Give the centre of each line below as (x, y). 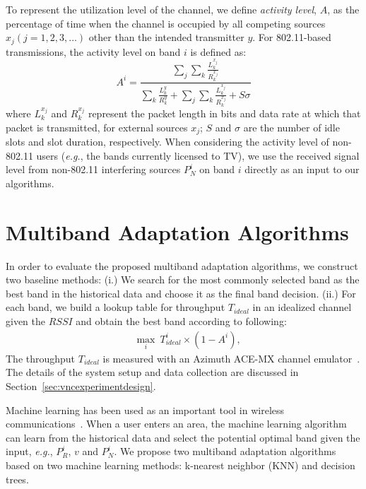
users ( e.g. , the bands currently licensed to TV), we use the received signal (198, 155)
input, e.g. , (29, 451)
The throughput (41, 358)
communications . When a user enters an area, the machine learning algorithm (176, 424)
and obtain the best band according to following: (181, 320)
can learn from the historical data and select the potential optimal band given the (183, 437)
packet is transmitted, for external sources (97, 127)
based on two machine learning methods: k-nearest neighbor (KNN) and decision (181, 465)
